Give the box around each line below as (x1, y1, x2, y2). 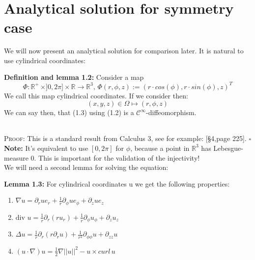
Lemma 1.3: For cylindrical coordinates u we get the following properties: (4, 178, 230, 189)
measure (4, 152, 28, 163)
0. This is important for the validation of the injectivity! (30, 152, 200, 163)
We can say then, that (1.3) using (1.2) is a (4, 107, 134, 118)
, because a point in (130, 142, 190, 153)
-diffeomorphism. (146, 107, 197, 118)
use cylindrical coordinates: (4, 55, 85, 65)
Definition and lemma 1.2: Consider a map (4, 71, 144, 82)
